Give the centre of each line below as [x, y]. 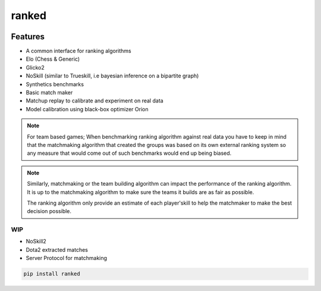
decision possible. [49, 211]
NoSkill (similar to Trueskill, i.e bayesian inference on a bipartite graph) [112, 76]
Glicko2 [35, 67]
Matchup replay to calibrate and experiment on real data [95, 101]
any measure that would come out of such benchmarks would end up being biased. [129, 153]
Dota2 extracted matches [57, 249]
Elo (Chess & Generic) [53, 59]
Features [28, 37]
